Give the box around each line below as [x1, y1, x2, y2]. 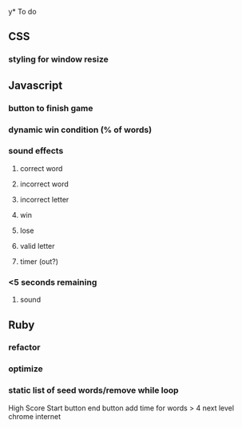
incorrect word [19, 179, 69, 189]
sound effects [8, 146, 64, 157]
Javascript [8, 78, 63, 92]
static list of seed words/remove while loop [8, 385, 179, 396]
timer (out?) [19, 256, 58, 266]
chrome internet [8, 411, 61, 421]
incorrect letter [19, 194, 69, 204]
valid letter [19, 241, 55, 250]
